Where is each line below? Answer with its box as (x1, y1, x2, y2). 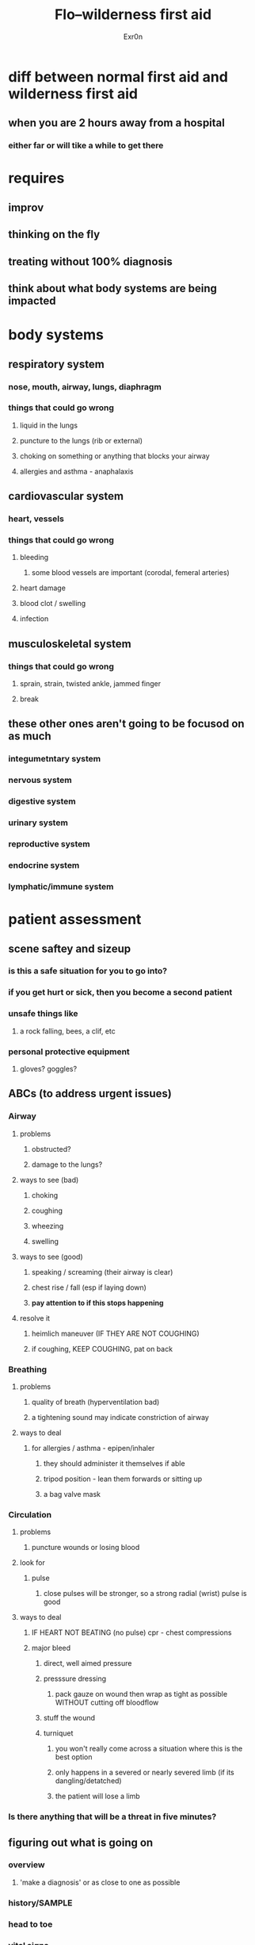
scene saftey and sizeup (8, 942, 131, 955)
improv (8, 201, 44, 214)
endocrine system (8, 860, 80, 871)
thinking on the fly (8, 228, 101, 241)
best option (55, 1752, 93, 1762)
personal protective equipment (8, 1045, 131, 1057)
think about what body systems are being (8, 282, 218, 295)
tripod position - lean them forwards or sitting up (43, 1474, 203, 1483)
